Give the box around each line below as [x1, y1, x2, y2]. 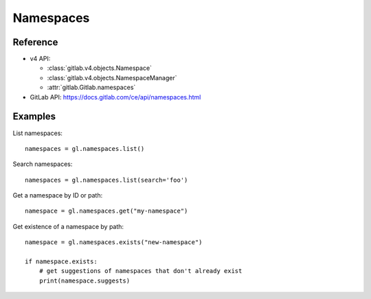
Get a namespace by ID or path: [12, 191, 103, 200]
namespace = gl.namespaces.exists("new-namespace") [25, 239, 203, 246]
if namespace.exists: [25, 258, 98, 265]
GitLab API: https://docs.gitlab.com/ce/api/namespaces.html [30, 93, 201, 101]
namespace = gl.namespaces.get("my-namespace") [25, 207, 188, 215]
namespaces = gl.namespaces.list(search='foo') [25, 176, 188, 184]
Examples [12, 110, 56, 123]
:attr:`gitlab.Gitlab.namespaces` [47, 83, 136, 92]
